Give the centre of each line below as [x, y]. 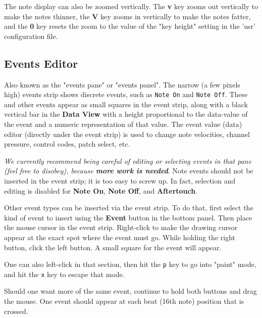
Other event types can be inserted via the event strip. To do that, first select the [129, 208]
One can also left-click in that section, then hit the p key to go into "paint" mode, [130, 264]
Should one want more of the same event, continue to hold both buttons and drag [130, 291]
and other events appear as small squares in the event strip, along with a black [126, 104]
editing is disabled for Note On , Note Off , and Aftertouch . [101, 190]
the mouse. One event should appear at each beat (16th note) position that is [124, 301]
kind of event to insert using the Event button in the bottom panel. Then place [128, 217]
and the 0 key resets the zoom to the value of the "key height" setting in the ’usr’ [130, 26]
